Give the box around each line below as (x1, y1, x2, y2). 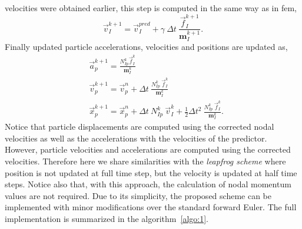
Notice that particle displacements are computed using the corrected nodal (5, 120, 274, 133)
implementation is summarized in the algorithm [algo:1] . (5, 213, 208, 225)
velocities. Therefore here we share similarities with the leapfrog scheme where (5, 155, 286, 167)
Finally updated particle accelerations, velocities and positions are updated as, (5, 41, 288, 53)
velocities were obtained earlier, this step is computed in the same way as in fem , (5, 2, 297, 14)
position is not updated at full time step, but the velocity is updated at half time (5, 166, 297, 179)
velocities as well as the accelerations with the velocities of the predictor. (5, 132, 267, 144)
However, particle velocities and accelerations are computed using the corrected (5, 143, 291, 156)
